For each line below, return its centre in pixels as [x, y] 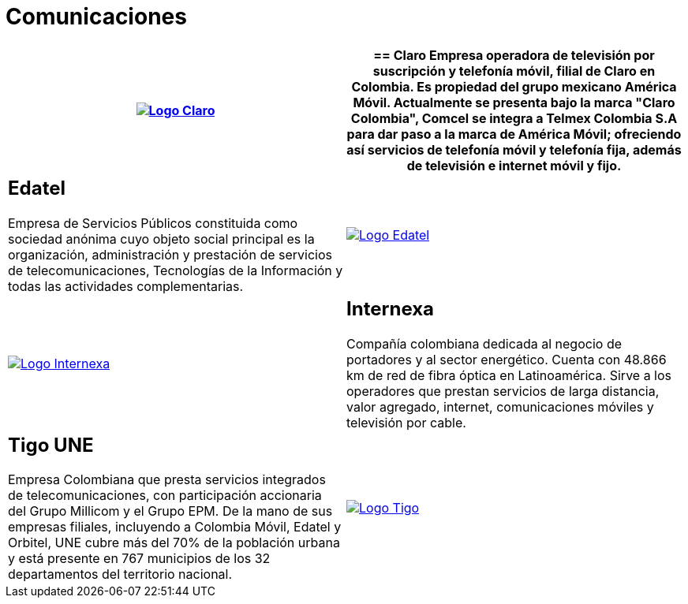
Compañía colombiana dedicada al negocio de [484, 343]
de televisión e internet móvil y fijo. [514, 165]
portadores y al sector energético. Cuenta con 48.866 [507, 359]
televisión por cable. [406, 422]
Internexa [391, 308]
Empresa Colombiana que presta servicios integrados [167, 480]
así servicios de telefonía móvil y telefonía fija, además [514, 149]
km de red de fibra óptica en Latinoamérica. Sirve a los [509, 375]
